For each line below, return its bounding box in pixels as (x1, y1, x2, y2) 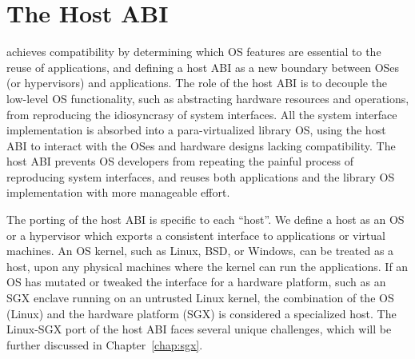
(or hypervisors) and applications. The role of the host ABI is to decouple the (6, 74, 387, 91)
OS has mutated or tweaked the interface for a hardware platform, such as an (6, 273, 386, 290)
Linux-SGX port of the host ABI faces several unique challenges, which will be (6, 321, 392, 337)
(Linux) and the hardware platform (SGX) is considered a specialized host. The (6, 305, 397, 321)
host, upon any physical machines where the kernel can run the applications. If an (6, 257, 409, 274)
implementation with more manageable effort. (6, 184, 230, 201)
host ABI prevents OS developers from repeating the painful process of (6, 153, 353, 170)
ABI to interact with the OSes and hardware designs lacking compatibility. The (6, 137, 396, 154)
